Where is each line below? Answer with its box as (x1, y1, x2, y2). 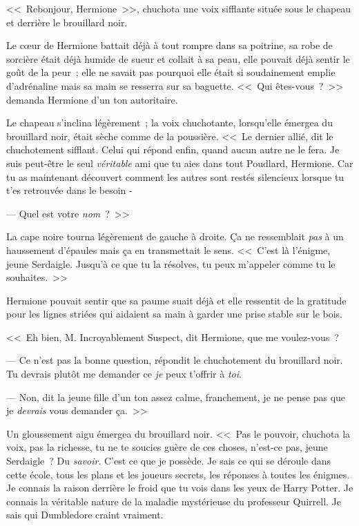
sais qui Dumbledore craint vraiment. (6, 507, 164, 522)
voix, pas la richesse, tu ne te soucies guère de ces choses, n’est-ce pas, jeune (6, 440, 328, 454)
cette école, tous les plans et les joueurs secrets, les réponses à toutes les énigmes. (6, 467, 350, 481)
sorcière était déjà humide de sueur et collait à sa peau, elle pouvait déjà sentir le (6, 51, 350, 66)
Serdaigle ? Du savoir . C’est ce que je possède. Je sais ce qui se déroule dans (6, 454, 331, 468)
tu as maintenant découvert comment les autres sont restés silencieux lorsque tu (6, 169, 345, 184)
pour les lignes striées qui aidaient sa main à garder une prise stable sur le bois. (6, 306, 343, 321)
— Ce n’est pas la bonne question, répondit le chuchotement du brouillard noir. (6, 353, 343, 367)
